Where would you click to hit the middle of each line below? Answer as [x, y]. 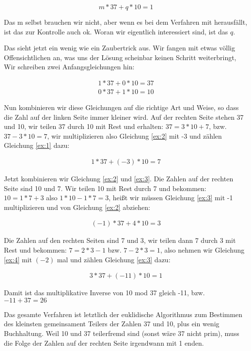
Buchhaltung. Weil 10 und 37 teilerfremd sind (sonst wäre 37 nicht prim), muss [122, 333]
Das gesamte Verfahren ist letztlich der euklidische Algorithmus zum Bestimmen [123, 314]
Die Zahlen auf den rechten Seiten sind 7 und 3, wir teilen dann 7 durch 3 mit [120, 240]
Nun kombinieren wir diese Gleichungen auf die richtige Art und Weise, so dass [121, 107]
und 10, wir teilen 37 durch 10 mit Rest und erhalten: [84, 126]
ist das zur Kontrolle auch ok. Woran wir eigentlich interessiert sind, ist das [116, 31]
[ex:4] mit [18, 259]
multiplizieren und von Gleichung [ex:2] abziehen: [77, 207]
